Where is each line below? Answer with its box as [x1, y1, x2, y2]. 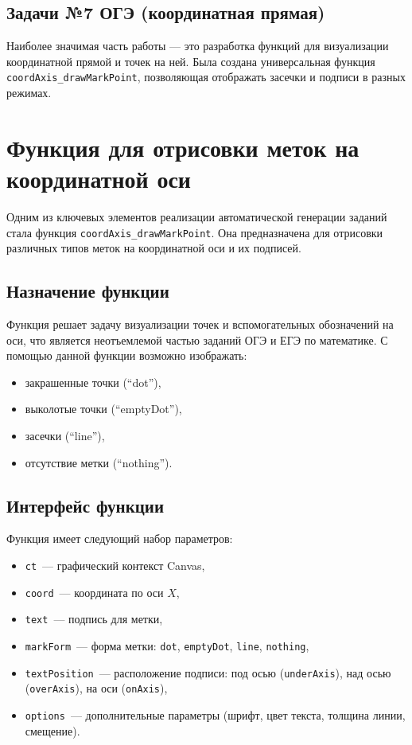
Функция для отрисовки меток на [6, 131, 360, 163]
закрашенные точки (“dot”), [25, 373, 161, 390]
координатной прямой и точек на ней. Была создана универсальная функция [6, 53, 375, 69]
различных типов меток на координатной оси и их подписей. [6, 240, 301, 256]
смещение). [25, 722, 80, 739]
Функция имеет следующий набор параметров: [6, 530, 233, 547]
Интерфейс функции [6, 493, 165, 517]
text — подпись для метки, [25, 610, 163, 627]
